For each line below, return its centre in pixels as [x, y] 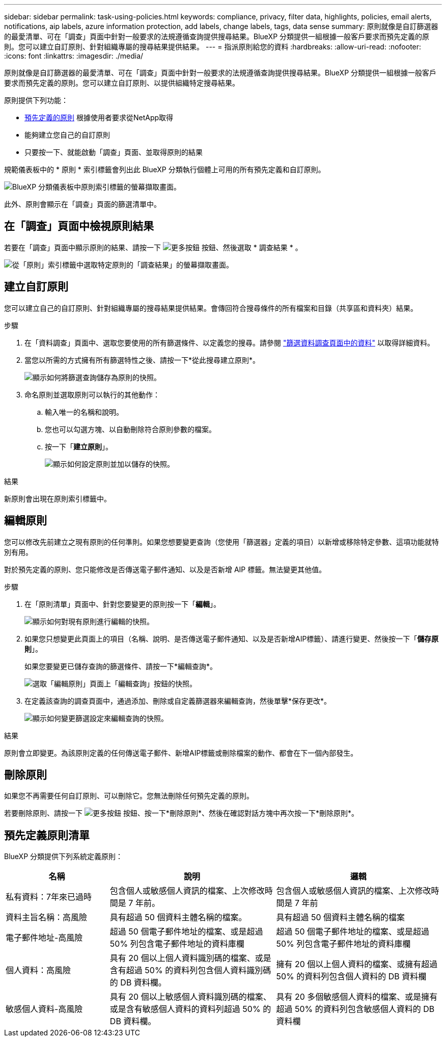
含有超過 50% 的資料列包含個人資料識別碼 [190, 970]
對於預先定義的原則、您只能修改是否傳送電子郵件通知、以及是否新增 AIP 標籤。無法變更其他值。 [165, 569]
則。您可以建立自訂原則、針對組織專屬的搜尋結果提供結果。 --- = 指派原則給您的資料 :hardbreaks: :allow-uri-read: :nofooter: [213, 47]
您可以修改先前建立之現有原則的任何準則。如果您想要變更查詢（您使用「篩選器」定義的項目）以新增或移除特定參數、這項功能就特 [221, 542]
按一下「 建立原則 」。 [79, 446]
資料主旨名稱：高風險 [47, 917]
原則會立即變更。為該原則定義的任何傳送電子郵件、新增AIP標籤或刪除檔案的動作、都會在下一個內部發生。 [181, 753]
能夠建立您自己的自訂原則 [67, 135]
